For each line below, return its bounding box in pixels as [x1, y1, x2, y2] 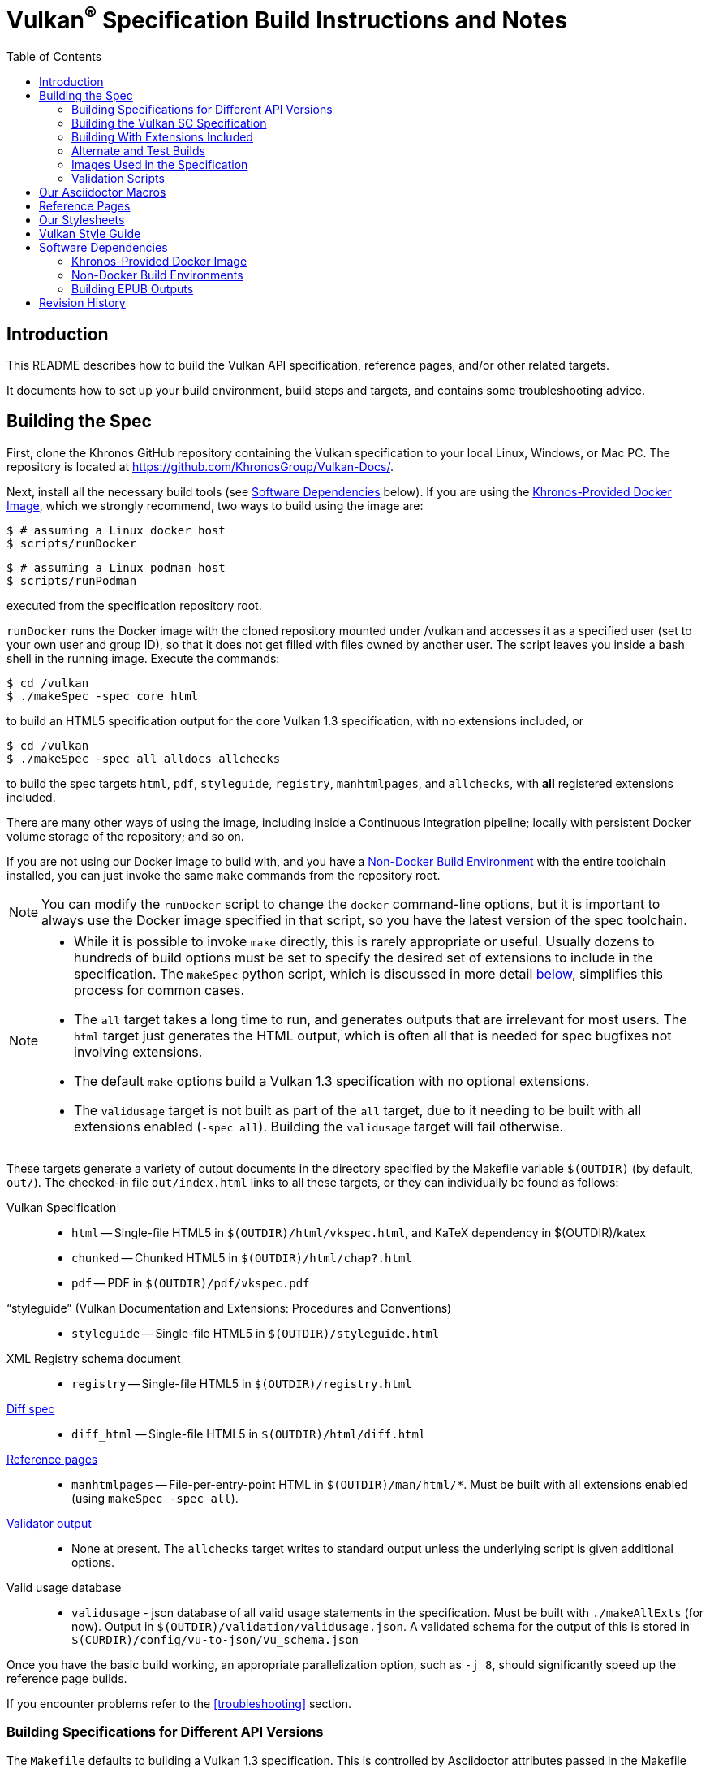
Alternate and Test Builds [71, 144, 205, 158]
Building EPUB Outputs [71, 282, 194, 296]
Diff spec [6, 1401, 55, 1416]
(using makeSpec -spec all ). [71, 1490, 239, 1505]
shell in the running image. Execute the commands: [6, 651, 280, 665]
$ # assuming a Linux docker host [6, 523, 226, 537]
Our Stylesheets [39, 213, 125, 227]
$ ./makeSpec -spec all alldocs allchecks [6, 751, 281, 765]
